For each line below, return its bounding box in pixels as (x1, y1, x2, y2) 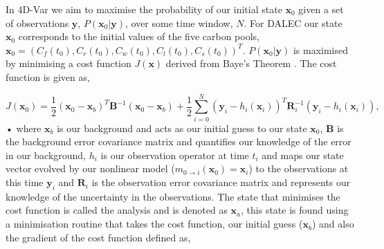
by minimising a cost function (6, 56, 131, 71)
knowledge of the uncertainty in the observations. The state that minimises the (6, 189, 340, 203)
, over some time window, (125, 15, 233, 30)
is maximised (293, 42, 348, 57)
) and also (311, 216, 354, 231)
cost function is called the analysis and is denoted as (6, 203, 228, 217)
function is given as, (6, 69, 90, 84)
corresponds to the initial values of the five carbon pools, (18, 29, 259, 44)
